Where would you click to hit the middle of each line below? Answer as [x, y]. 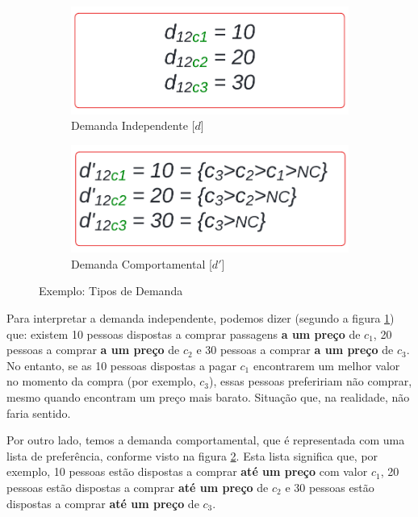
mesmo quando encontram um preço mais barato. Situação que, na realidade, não [208, 396]
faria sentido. [39, 413]
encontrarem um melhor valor [326, 365]
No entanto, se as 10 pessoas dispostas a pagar [121, 365]
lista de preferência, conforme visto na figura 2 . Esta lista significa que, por [192, 455]
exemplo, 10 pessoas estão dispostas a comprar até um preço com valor [187, 471]
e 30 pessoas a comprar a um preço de [295, 350]
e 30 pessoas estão [330, 487]
